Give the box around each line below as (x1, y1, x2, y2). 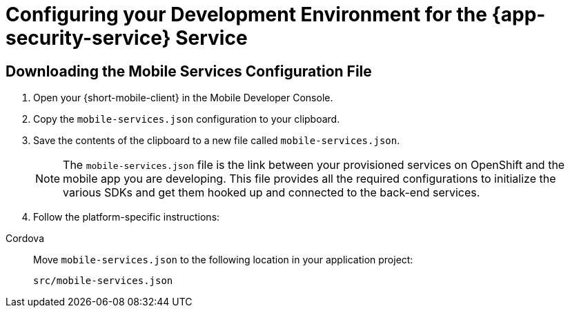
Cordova (6, 232, 45, 245)
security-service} (6, 26, 171, 50)
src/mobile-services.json (33, 275, 173, 287)
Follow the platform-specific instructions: (33, 211, 220, 223)
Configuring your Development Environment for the (6, 3, 487, 26)
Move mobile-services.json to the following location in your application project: (33, 254, 413, 266)
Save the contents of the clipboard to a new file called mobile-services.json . (33, 134, 400, 147)
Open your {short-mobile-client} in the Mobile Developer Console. (33, 92, 333, 104)
